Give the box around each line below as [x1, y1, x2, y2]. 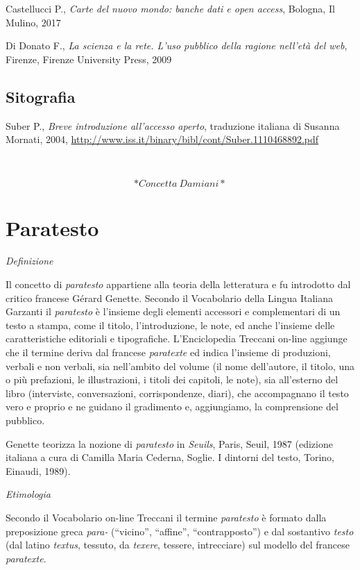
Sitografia [6, 85, 76, 107]
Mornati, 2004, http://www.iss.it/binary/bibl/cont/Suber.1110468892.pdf [6, 132, 319, 146]
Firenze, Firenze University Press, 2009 [6, 51, 172, 66]
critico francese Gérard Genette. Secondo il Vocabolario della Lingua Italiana [6, 290, 334, 305]
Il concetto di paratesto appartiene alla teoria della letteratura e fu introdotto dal [6, 277, 351, 292]
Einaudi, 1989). [6, 463, 71, 478]
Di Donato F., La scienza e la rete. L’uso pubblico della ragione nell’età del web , [6, 38, 348, 53]
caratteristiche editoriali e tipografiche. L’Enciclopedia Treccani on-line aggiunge [6, 331, 348, 346]
